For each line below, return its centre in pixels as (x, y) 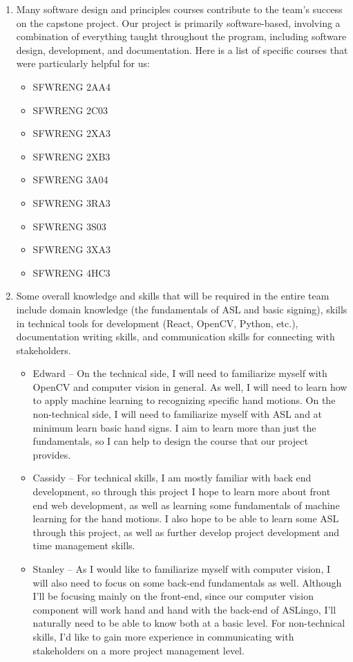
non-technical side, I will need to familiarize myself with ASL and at (178, 414)
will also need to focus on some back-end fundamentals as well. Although (187, 582)
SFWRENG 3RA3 (71, 202)
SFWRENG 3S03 (69, 226)
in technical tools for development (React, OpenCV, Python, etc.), (157, 323)
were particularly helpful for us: (83, 63)
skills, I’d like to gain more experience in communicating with (163, 636)
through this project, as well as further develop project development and (186, 532)
